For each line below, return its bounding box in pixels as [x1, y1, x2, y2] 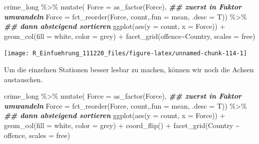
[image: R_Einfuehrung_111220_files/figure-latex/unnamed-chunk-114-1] [4, 50, 247, 57]
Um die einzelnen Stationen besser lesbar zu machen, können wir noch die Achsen [4, 64, 254, 75]
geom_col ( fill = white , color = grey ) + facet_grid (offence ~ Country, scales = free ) [4, 30, 256, 41]
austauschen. [4, 74, 43, 84]
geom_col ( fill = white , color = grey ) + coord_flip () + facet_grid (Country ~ [4, 120, 240, 130]
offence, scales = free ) [4, 130, 70, 140]
